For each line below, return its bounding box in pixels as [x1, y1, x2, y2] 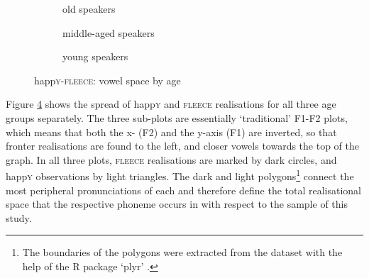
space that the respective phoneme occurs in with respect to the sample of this [6, 196, 348, 211]
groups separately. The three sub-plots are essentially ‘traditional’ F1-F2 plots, [6, 110, 348, 125]
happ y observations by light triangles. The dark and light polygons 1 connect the [6, 167, 354, 183]
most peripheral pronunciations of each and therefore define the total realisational [6, 182, 362, 197]
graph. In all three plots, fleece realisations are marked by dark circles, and [6, 152, 337, 167]
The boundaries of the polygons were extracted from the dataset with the [22, 245, 343, 260]
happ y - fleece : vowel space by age [34, 72, 181, 87]
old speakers [62, 1, 116, 16]
